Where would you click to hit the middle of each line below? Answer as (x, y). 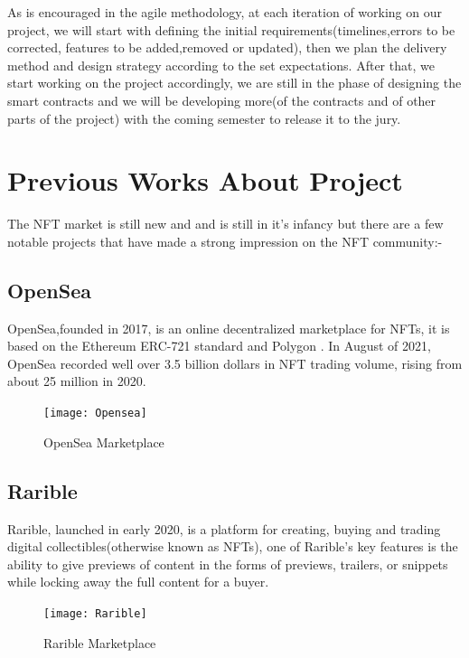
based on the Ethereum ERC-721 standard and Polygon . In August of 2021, (219, 346)
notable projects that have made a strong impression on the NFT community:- (225, 241)
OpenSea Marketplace (104, 442)
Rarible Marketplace (100, 642)
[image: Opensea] (95, 414)
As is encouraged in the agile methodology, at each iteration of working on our (225, 12)
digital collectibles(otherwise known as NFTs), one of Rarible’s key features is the (233, 546)
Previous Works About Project (205, 180)
